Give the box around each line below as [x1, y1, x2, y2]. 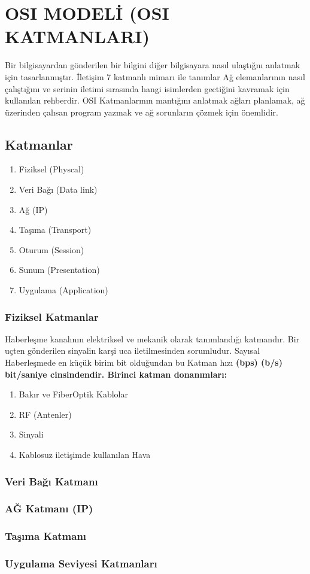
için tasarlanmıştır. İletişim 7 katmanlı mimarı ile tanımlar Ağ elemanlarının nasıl [5, 70, 305, 83]
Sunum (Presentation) [19, 263, 100, 276]
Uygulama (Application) [19, 284, 108, 296]
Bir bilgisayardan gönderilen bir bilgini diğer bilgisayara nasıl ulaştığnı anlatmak [5, 59, 300, 71]
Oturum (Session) [19, 243, 84, 256]
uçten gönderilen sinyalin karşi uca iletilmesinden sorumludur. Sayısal [5, 344, 260, 357]
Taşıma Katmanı [5, 529, 87, 543]
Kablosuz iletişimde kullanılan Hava [19, 448, 151, 461]
